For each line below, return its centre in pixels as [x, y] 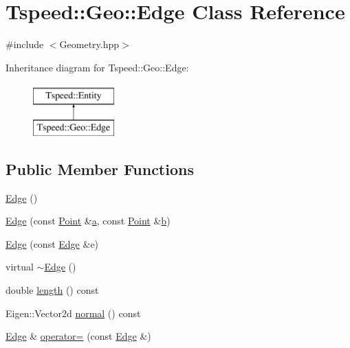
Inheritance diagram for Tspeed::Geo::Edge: [97, 67]
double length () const [52, 290]
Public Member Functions [100, 169]
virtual [20, 267]
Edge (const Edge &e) [52, 243]
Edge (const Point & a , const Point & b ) [88, 221]
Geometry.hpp [89, 44]
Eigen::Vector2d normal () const [73, 313]
